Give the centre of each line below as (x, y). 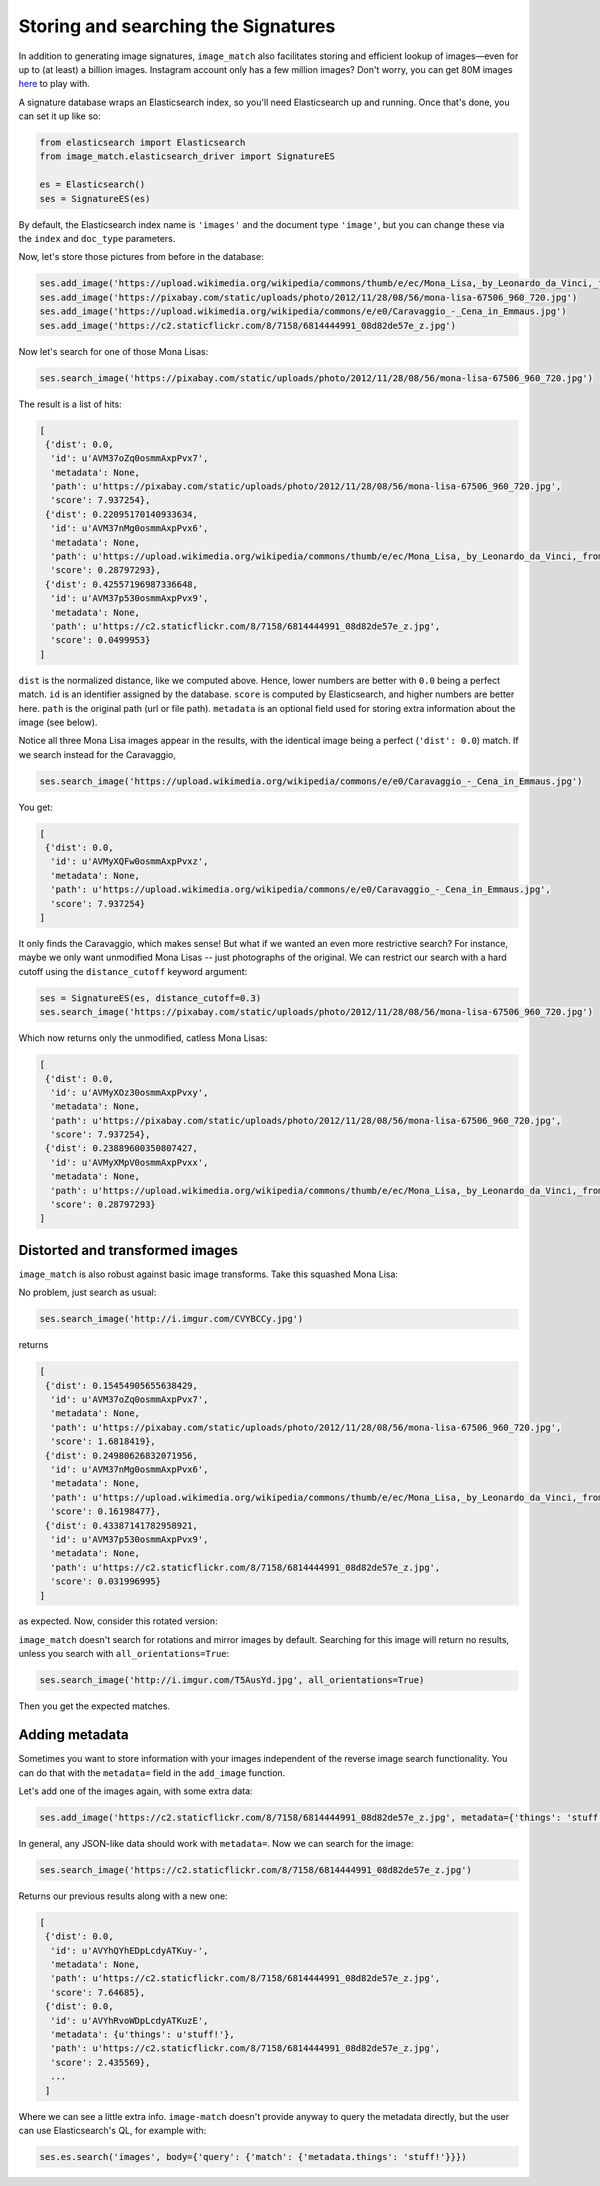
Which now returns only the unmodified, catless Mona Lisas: (143, 1038)
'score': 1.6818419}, (103, 1441)
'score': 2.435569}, (100, 2062)
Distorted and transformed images (128, 1250)
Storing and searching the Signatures (177, 26)
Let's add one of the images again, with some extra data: (136, 1791)
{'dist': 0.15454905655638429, (122, 1385)
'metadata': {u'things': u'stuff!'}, (142, 2034)
